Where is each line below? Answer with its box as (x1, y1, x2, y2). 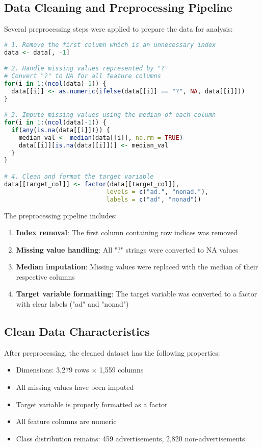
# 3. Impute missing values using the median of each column (4, 111, 216, 119)
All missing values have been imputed (16, 382, 134, 392)
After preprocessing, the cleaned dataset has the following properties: (4, 347, 220, 358)
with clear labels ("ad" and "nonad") (16, 299, 129, 309)
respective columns (16, 271, 75, 282)
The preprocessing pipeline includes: (4, 210, 117, 220)
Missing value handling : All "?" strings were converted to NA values (16, 244, 239, 255)
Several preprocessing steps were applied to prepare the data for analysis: (4, 23, 233, 34)
